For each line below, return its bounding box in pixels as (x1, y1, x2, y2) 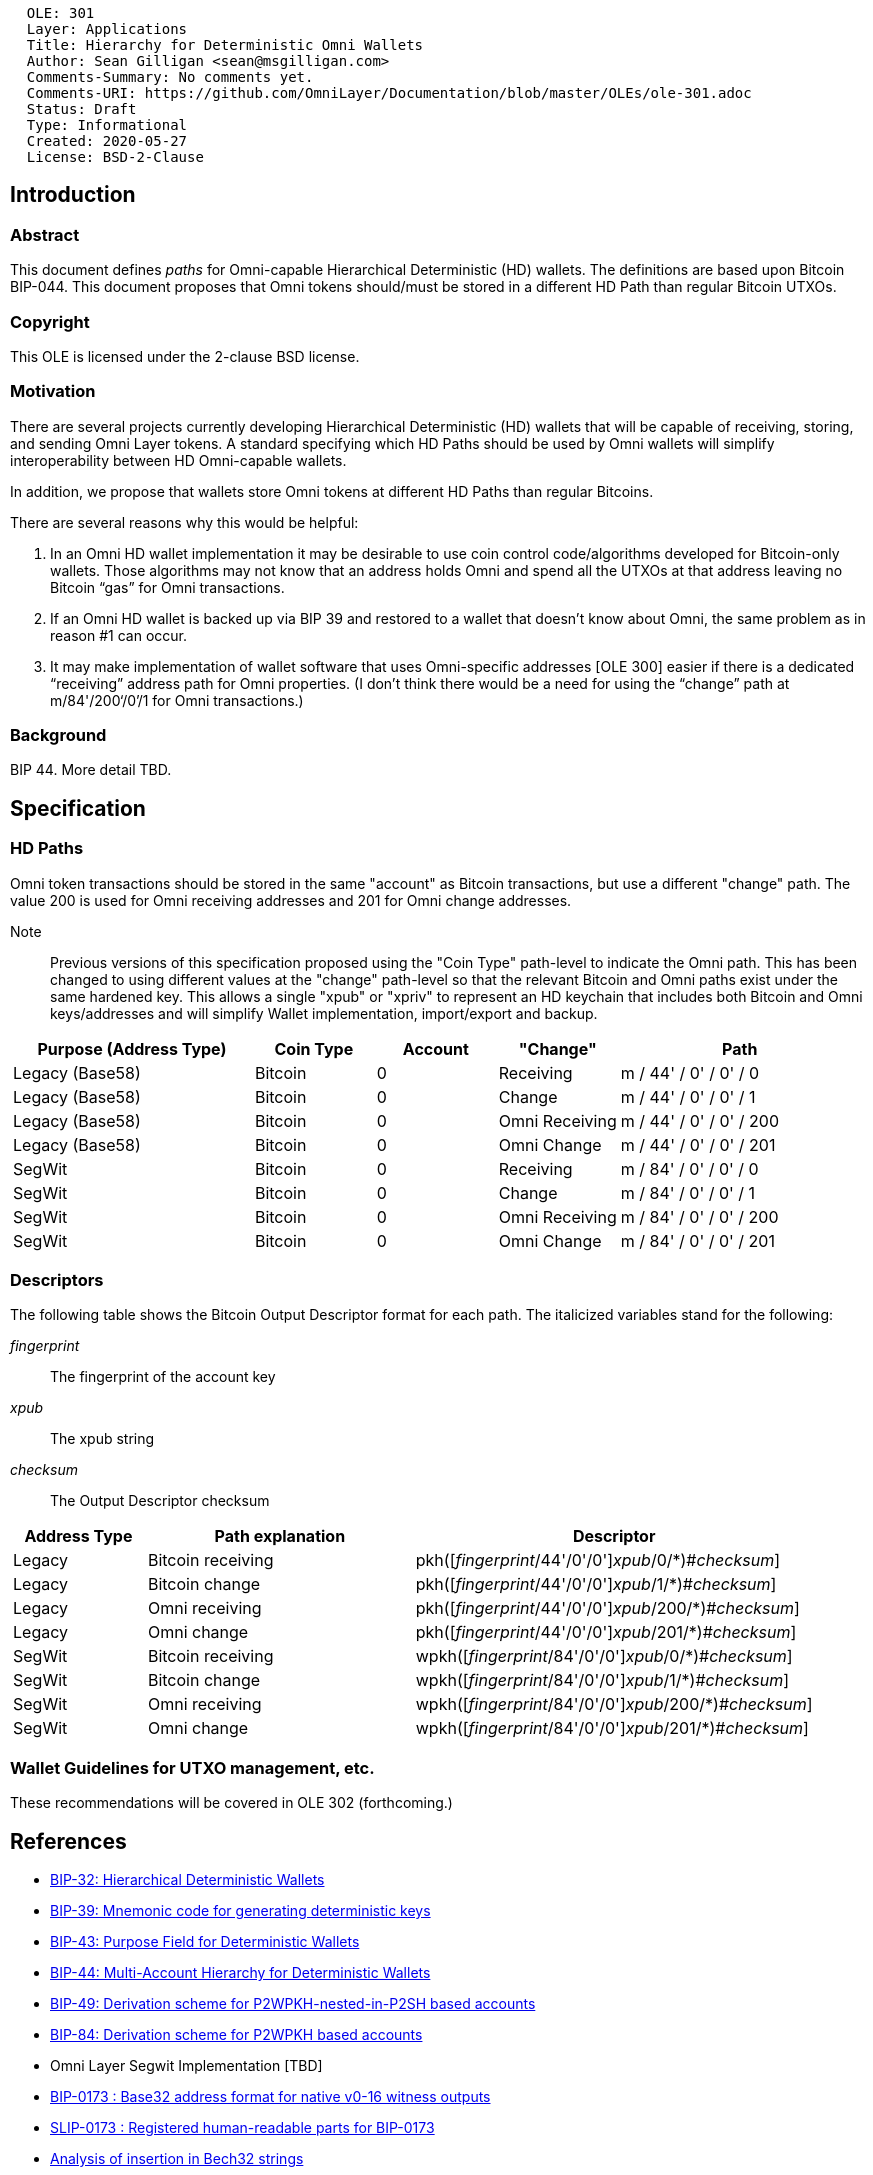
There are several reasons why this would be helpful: (10, 513, 359, 531)
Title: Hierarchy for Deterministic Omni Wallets (26, 37, 424, 53)
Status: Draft (26, 101, 137, 117)
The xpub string (50, 1430, 155, 1448)
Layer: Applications (26, 21, 188, 37)
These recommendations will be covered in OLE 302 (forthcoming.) (10, 1794, 453, 1812)
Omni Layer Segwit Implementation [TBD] (50, 2057, 323, 2075)
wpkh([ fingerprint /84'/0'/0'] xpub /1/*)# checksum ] (415, 1670, 790, 1691)
